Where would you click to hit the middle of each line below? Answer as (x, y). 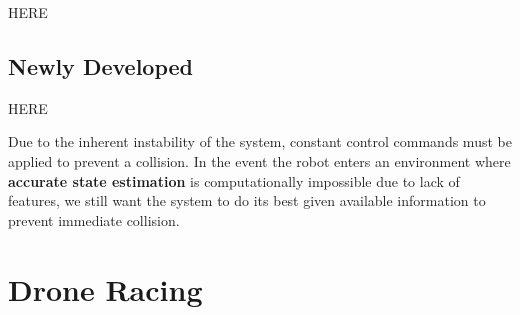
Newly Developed (100, 65)
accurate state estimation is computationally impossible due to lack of (234, 180)
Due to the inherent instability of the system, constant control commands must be (260, 141)
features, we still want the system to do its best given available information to (247, 200)
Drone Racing (105, 288)
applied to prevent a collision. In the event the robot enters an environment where (259, 160)
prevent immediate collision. (94, 219)
